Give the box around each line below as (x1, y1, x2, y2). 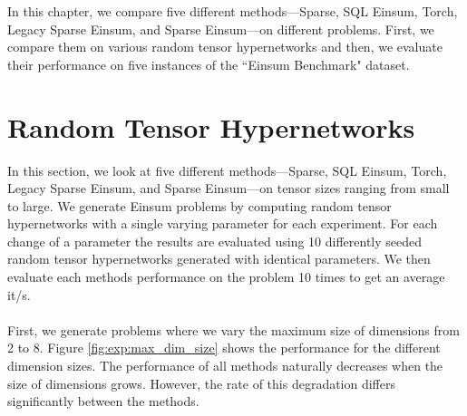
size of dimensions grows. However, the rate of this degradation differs (7, 373, 396, 392)
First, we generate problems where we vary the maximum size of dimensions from (7, 320, 460, 339)
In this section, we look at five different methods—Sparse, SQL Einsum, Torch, (7, 160, 447, 179)
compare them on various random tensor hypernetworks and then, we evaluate (7, 37, 443, 56)
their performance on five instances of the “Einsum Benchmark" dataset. (7, 54, 410, 73)
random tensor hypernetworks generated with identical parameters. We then (7, 249, 431, 268)
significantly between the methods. (7, 392, 199, 411)
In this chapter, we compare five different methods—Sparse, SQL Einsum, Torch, (7, 2, 458, 20)
